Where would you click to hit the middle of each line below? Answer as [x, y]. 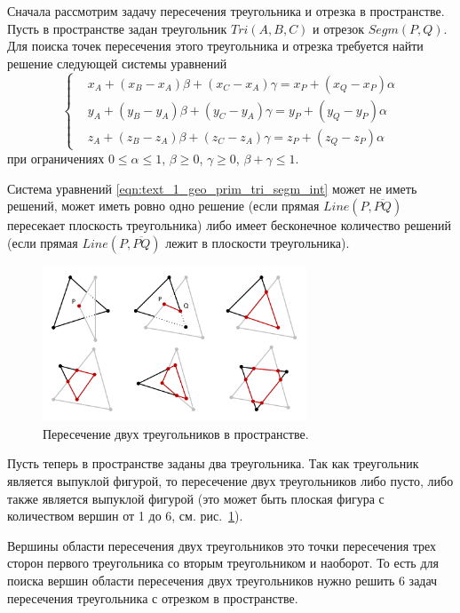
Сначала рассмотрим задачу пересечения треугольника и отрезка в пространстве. [226, 11]
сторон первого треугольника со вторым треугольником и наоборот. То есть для [223, 563]
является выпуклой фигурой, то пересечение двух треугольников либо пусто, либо [230, 480]
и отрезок [338, 28]
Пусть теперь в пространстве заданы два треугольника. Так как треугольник [213, 463]
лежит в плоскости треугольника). [258, 242]
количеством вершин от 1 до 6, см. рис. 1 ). [125, 516]
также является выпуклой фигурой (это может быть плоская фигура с [196, 498]
